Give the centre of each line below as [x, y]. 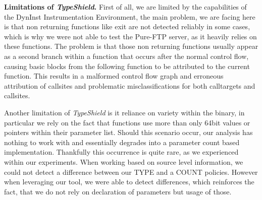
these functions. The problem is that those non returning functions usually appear [131, 46]
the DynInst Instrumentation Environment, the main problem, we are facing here [130, 16]
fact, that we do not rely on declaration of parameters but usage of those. [118, 191]
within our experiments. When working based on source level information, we [124, 161]
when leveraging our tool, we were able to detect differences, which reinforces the [129, 182]
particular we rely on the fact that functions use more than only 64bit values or [127, 122]
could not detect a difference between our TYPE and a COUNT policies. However [131, 172]
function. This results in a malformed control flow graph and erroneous [114, 76]
